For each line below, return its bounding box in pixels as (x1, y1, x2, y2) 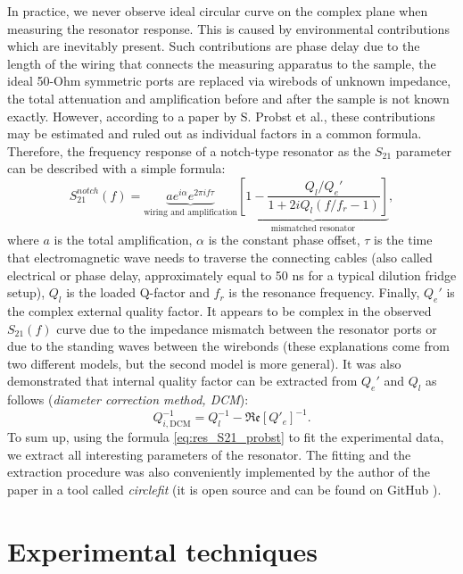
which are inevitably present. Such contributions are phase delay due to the (7, 37, 420, 55)
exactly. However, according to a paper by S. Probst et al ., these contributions (7, 106, 435, 125)
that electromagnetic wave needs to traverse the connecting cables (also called (7, 247, 433, 266)
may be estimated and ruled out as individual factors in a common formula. (7, 124, 422, 143)
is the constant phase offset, (208, 230, 360, 249)
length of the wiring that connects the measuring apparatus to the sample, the (7, 54, 436, 72)
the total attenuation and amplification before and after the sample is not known (7, 88, 450, 107)
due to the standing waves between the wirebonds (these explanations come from (7, 337, 450, 355)
